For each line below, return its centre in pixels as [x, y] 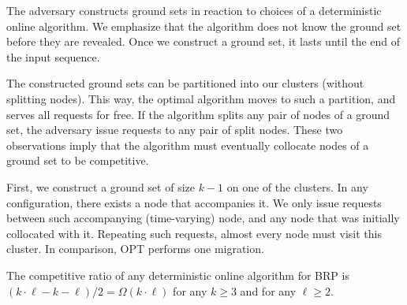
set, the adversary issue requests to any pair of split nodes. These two [175, 130]
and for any [268, 290]
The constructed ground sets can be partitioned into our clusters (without [185, 83]
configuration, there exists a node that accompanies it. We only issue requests [194, 202]
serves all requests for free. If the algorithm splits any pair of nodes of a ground [198, 114]
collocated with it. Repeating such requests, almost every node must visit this [194, 233]
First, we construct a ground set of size [101, 186]
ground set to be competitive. [78, 160]
